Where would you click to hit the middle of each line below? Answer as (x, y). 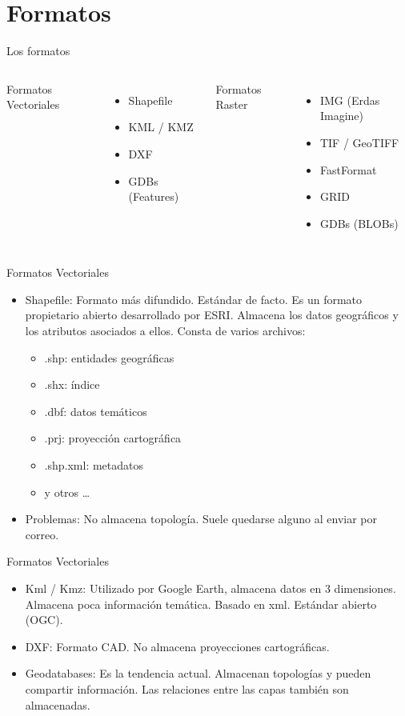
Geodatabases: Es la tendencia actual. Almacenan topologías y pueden (198, 673)
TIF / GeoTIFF (359, 142)
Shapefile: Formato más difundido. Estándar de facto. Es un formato (194, 299)
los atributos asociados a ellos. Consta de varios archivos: (165, 331)
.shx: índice (72, 384)
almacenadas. (58, 704)
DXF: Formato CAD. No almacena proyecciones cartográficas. (177, 646)
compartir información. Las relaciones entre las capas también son (187, 688)
